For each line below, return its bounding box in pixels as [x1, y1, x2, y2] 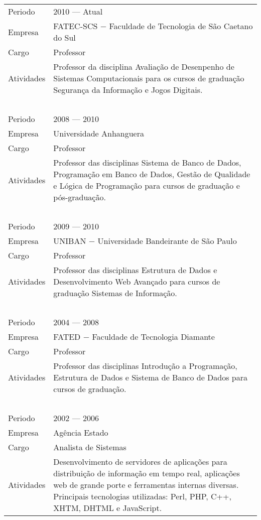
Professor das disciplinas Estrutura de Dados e [53, 264, 217, 276]
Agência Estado [53, 427, 108, 438]
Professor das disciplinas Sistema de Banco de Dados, [53, 157, 241, 168]
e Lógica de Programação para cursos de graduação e [53, 180, 240, 191]
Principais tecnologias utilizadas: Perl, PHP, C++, [53, 490, 231, 502]
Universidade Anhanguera [53, 127, 144, 139]
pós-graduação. [53, 191, 106, 203]
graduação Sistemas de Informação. [53, 287, 177, 299]
